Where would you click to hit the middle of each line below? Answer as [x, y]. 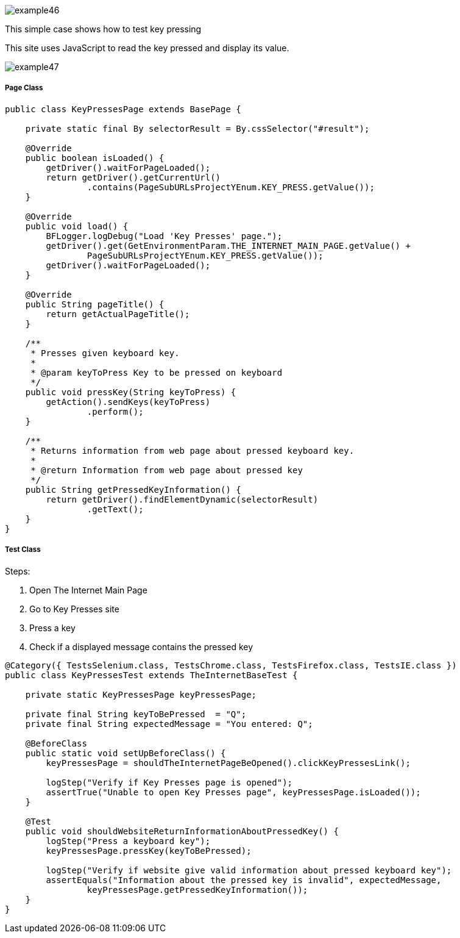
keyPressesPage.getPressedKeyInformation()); [197, 890]
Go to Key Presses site [74, 609]
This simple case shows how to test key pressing [103, 29]
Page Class [24, 88]
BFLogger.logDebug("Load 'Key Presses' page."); [164, 236]
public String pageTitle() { [95, 304]
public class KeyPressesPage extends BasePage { [123, 109]
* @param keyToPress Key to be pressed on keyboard [157, 372]
